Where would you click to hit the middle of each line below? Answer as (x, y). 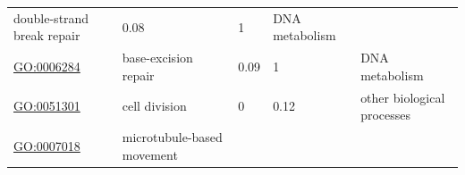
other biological (403, 97)
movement (150, 154)
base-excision (157, 58)
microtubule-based (172, 137)
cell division (154, 106)
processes (385, 115)
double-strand (51, 17)
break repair (47, 35)
